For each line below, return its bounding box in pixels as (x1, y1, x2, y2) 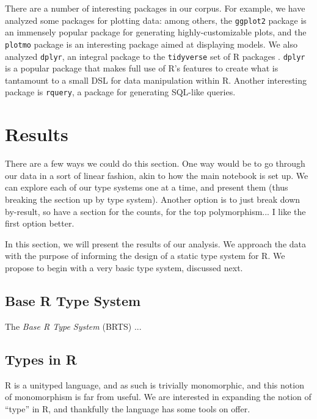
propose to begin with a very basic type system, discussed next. (5, 261, 243, 274)
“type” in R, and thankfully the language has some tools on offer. (5, 402, 250, 415)
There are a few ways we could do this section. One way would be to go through (5, 157, 305, 170)
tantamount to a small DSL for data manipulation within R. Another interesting (5, 73, 307, 86)
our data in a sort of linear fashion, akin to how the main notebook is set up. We (5, 169, 308, 181)
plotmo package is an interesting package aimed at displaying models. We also (5, 37, 297, 50)
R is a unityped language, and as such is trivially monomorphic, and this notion (5, 378, 304, 391)
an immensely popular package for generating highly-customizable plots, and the (5, 26, 307, 38)
